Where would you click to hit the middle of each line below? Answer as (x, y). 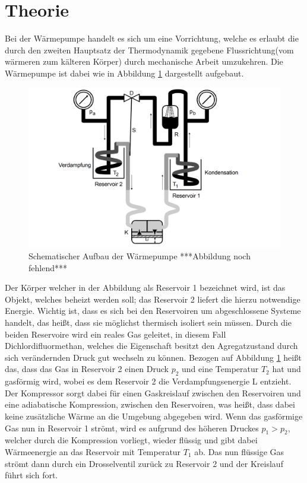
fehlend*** (48, 267)
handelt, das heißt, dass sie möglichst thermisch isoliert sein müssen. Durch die (148, 322)
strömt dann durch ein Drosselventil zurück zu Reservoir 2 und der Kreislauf (144, 463)
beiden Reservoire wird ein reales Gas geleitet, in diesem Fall (115, 334)
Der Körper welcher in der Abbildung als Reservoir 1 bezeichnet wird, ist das (145, 287)
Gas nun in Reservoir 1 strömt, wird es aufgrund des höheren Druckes (132, 428)
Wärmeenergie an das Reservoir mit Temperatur (93, 451)
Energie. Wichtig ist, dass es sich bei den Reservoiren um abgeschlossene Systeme (153, 311)
